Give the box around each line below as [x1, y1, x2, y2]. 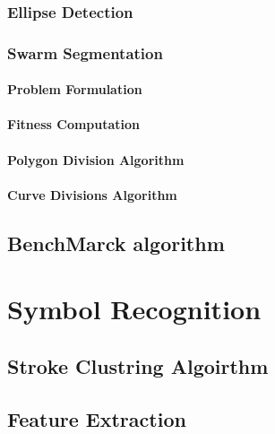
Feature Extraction [7, 404, 186, 432]
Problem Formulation [7, 80, 142, 99]
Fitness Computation [7, 115, 141, 134]
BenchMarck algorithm [7, 229, 225, 256]
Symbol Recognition [7, 291, 262, 327]
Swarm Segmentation [7, 41, 163, 64]
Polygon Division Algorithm [7, 150, 185, 169]
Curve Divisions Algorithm [7, 185, 177, 204]
